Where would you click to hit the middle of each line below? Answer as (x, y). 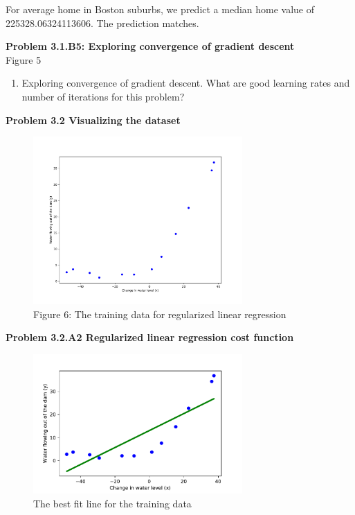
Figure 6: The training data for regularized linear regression (160, 314)
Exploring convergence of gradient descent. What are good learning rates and (186, 83)
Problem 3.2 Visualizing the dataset (93, 120)
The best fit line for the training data (112, 503)
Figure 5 (24, 59)
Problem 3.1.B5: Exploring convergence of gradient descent (150, 46)
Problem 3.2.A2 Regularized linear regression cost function (150, 337)
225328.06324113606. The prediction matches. (102, 23)
